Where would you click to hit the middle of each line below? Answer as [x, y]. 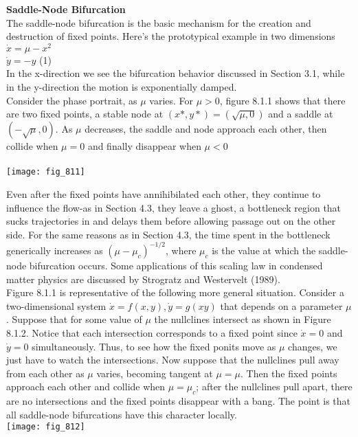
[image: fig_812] [46, 427]
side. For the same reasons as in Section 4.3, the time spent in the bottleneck [168, 234]
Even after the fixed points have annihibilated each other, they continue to [164, 194]
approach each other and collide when [86, 386]
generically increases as [55, 250]
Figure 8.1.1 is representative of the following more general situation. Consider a [175, 292]
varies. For [171, 100]
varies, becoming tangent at [155, 373]
